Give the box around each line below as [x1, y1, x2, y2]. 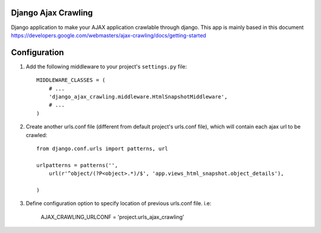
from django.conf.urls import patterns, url [36, 145, 169, 152]
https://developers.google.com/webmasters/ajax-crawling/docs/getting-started [11, 31, 206, 39]
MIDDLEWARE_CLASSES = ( [36, 77, 106, 84]
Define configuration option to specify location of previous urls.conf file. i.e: [26, 200, 212, 207]
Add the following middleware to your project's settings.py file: [26, 63, 187, 70]
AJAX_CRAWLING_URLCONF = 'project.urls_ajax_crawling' [40, 213, 184, 221]
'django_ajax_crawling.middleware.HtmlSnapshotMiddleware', [48, 93, 228, 100]
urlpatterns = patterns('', [36, 162, 118, 168]
